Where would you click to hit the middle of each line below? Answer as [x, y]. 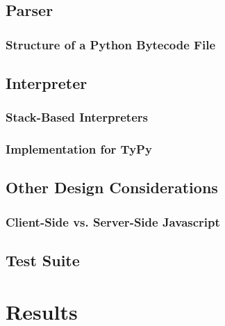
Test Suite [43, 260]
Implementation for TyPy [79, 149]
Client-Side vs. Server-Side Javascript [113, 221]
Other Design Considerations [112, 187]
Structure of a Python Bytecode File [111, 44]
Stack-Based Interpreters [77, 117]
